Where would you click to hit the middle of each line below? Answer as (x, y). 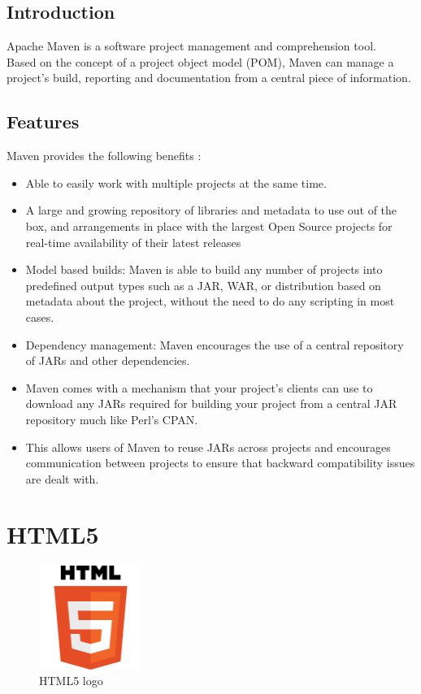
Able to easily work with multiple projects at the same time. (176, 182)
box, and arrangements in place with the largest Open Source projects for (209, 226)
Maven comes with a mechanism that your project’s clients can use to (199, 387)
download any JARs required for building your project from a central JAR (211, 403)
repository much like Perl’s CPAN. (112, 419)
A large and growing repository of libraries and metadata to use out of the (211, 210)
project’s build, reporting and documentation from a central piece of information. (209, 78)
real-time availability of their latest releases (133, 242)
